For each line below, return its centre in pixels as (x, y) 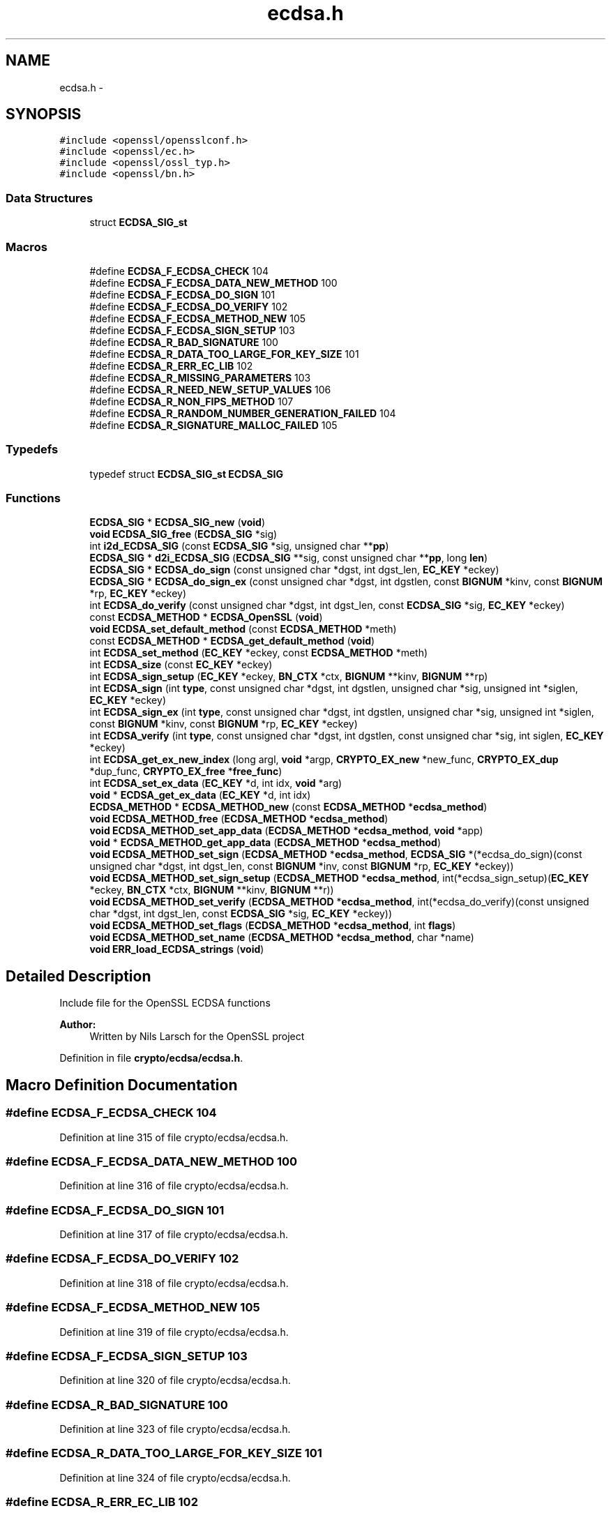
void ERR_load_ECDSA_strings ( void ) (177, 949)
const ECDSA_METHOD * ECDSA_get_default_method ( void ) (232, 641)
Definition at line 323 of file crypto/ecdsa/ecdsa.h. (175, 1429)
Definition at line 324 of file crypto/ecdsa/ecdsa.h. (175, 1477)
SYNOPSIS (44, 114)
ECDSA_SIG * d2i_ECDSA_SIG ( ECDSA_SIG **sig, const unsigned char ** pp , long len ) (289, 558)
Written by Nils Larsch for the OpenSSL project (197, 1037)
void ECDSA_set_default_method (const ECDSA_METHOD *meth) (243, 629)
